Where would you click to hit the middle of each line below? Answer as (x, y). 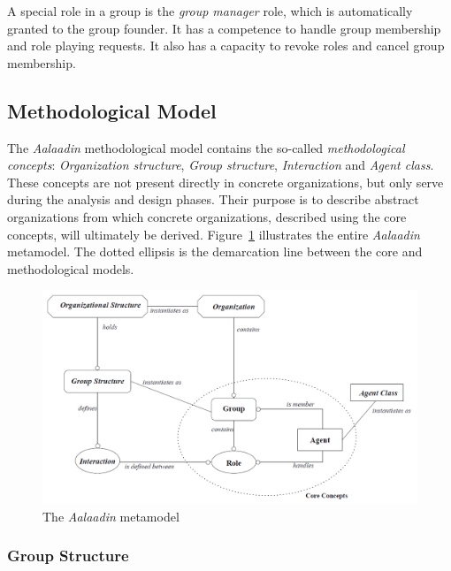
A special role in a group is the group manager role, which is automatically (210, 11)
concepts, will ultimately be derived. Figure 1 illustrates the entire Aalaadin (214, 234)
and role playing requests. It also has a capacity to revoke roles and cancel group (226, 46)
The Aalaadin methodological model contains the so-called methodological (206, 147)
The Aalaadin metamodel (111, 516)
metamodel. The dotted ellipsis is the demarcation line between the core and (215, 251)
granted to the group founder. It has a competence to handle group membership (224, 28)
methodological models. (71, 268)
